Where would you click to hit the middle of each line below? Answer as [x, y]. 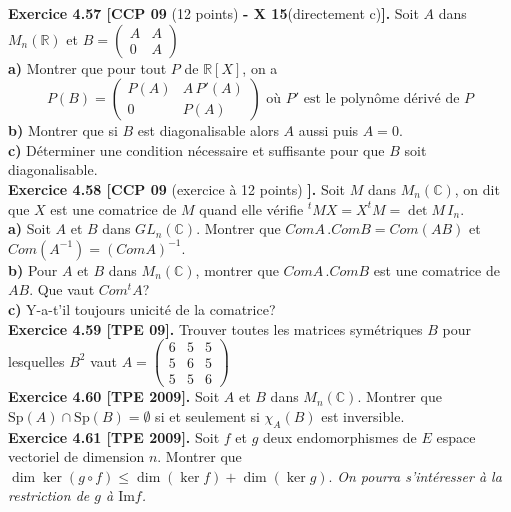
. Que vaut [62, 289]
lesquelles [36, 360]
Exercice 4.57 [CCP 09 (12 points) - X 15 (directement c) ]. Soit [213, 13]
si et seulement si [207, 415]
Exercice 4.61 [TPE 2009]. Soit [114, 436]
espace [456, 436]
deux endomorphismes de [340, 436]
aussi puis [328, 130]
